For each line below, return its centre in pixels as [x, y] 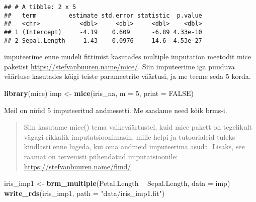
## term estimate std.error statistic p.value [103, 15]
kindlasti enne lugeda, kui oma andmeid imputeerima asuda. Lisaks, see [134, 146]
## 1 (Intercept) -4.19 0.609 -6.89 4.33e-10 [103, 32]
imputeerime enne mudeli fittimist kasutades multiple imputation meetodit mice [128, 57]
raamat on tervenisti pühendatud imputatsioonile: [101, 157]
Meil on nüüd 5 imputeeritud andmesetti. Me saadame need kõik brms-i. [116, 110]
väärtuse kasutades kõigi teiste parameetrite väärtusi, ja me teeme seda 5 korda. [127, 76]
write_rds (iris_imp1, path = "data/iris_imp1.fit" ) [84, 193]
